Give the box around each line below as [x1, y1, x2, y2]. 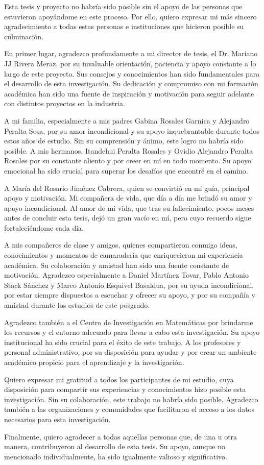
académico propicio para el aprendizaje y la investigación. [4, 357, 184, 367]
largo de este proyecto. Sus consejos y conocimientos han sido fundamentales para [4, 68, 260, 79]
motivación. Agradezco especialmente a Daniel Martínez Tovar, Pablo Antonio [4, 270, 249, 280]
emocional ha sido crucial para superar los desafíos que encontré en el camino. [4, 165, 248, 176]
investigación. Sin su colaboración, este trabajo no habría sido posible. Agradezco [4, 394, 258, 404]
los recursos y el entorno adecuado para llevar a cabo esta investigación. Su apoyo [4, 327, 260, 337]
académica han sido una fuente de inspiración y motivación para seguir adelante [4, 88, 254, 99]
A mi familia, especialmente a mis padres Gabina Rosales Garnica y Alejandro [4, 115, 250, 126]
